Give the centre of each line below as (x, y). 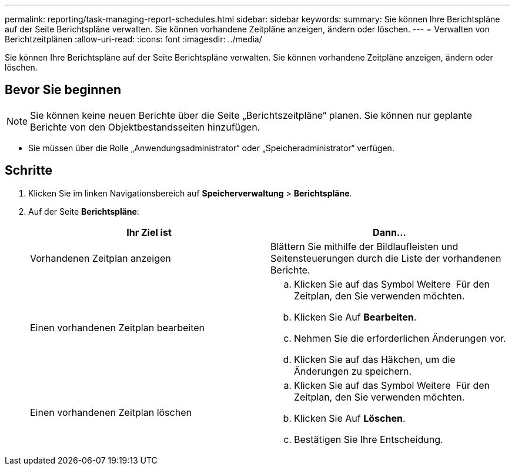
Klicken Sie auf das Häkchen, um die (375, 359)
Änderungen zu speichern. (353, 371)
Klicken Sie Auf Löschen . (350, 418)
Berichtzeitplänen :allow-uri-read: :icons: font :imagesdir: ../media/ (133, 39)
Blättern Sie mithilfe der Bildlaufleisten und (364, 246)
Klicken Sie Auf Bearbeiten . (355, 317)
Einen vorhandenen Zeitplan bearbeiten (118, 327)
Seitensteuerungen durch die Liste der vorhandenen (386, 258)
